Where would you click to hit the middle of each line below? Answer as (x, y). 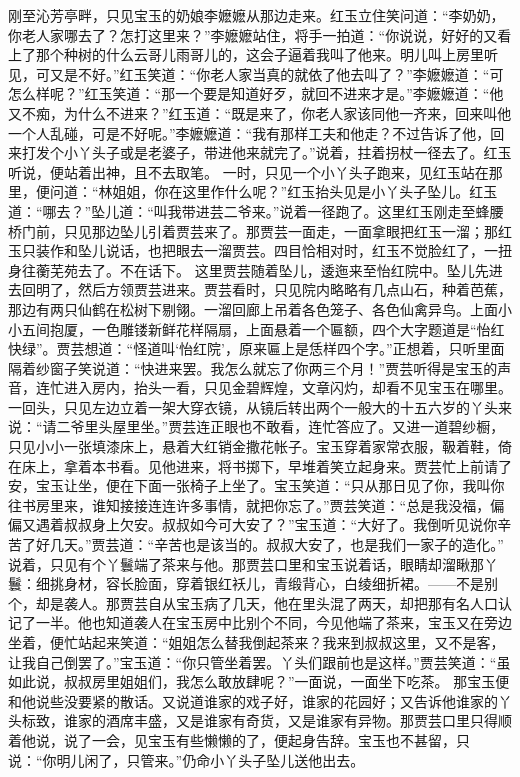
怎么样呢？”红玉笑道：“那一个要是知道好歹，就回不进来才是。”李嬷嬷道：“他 (256, 93)
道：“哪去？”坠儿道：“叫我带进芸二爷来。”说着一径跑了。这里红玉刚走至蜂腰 (256, 210)
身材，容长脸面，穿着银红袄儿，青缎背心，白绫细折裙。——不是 (273, 583)
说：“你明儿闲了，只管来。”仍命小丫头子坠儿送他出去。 (186, 759)
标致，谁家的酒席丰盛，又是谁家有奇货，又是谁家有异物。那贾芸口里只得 (259, 720)
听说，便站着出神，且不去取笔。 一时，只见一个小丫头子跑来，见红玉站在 (248, 171)
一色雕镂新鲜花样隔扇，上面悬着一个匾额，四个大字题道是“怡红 (298, 328)
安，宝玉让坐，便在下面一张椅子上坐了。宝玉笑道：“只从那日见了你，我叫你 (256, 485)
